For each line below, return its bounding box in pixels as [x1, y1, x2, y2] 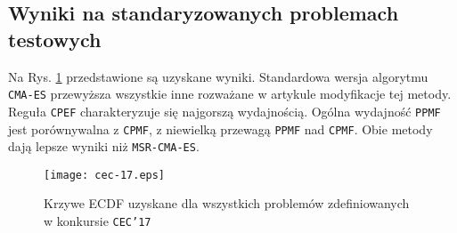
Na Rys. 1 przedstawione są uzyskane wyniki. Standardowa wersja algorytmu [8, 67, 428, 85]
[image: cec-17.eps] [44, 168, 166, 181]
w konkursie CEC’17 [44, 212, 151, 230]
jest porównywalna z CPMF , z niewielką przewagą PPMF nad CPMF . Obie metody [8, 119, 433, 138]
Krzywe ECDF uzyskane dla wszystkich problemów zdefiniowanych [44, 194, 410, 213]
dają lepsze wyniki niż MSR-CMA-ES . [8, 137, 200, 156]
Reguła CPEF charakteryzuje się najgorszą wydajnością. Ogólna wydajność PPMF [8, 101, 441, 120]
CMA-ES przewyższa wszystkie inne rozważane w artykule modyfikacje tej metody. [8, 84, 452, 103]
